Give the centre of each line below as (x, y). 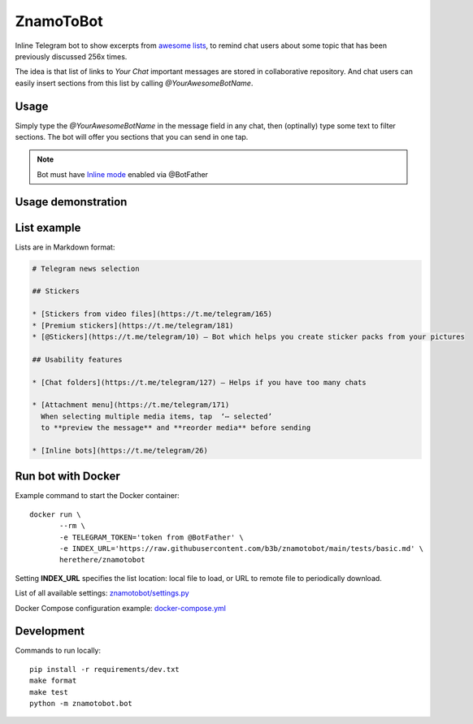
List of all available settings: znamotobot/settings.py (102, 593)
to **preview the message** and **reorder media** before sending (176, 428)
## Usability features (77, 359)
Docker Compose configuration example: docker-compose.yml (121, 608)
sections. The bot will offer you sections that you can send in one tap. (132, 137)
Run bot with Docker (68, 477)
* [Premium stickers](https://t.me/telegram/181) (133, 325)
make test (49, 692)
